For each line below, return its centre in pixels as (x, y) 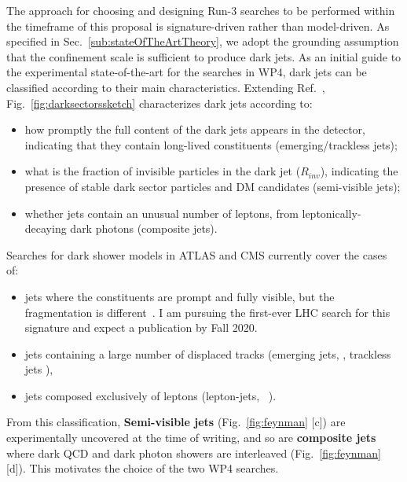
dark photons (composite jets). (144, 228)
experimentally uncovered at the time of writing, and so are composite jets (191, 438)
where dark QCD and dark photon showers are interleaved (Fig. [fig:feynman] (194, 453)
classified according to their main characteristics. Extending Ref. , (166, 87)
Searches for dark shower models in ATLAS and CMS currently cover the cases (197, 254)
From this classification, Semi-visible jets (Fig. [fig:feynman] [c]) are (176, 422)
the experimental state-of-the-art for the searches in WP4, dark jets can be (187, 72)
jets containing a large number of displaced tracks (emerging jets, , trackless (208, 353)
